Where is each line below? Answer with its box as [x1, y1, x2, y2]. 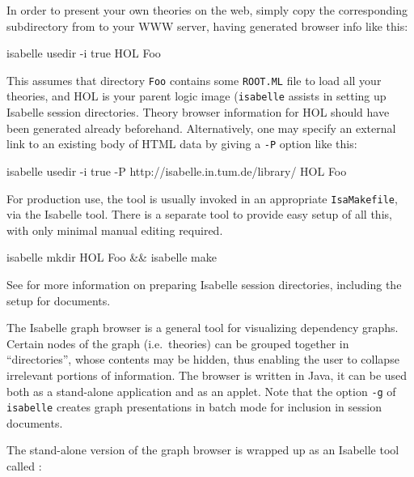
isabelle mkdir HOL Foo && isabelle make [6, 249, 217, 266]
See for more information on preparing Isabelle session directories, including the [6, 275, 402, 292]
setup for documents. [6, 292, 111, 309]
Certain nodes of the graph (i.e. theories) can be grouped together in [6, 334, 349, 351]
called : [6, 458, 42, 475]
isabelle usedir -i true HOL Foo [6, 45, 161, 62]
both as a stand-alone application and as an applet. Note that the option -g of [6, 382, 396, 399]
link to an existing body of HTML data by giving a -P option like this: [6, 135, 357, 152]
